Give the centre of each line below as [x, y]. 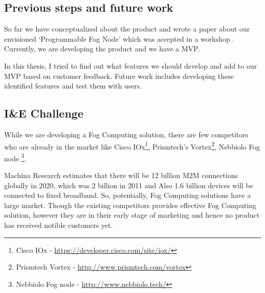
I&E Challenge [44, 113]
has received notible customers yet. [59, 225]
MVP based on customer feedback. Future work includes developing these [119, 76]
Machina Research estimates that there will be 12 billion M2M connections [121, 175]
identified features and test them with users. [73, 86]
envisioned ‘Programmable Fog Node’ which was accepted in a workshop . [119, 38]
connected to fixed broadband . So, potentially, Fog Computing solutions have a [128, 195]
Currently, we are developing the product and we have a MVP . [102, 49]
